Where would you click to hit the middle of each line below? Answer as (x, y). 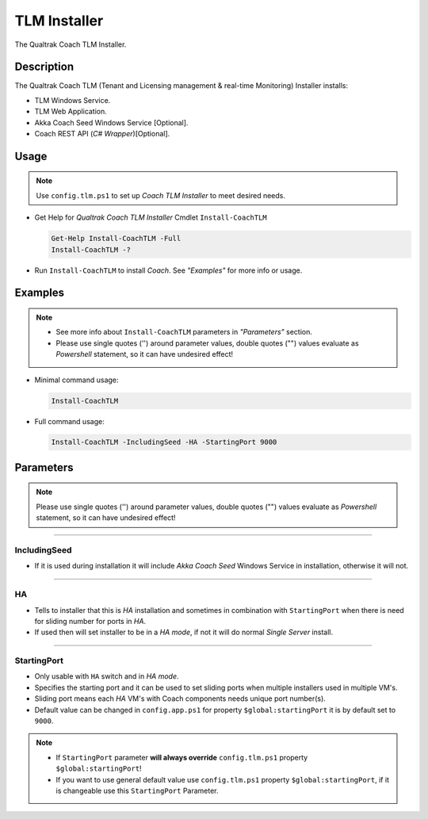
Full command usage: (69, 421)
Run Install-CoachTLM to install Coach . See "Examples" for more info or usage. (168, 270)
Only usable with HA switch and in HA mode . (107, 676)
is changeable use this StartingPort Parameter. (137, 790)
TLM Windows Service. (73, 100)
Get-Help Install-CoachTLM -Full (116, 239)
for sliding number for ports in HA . (90, 621)
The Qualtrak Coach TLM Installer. (71, 44)
